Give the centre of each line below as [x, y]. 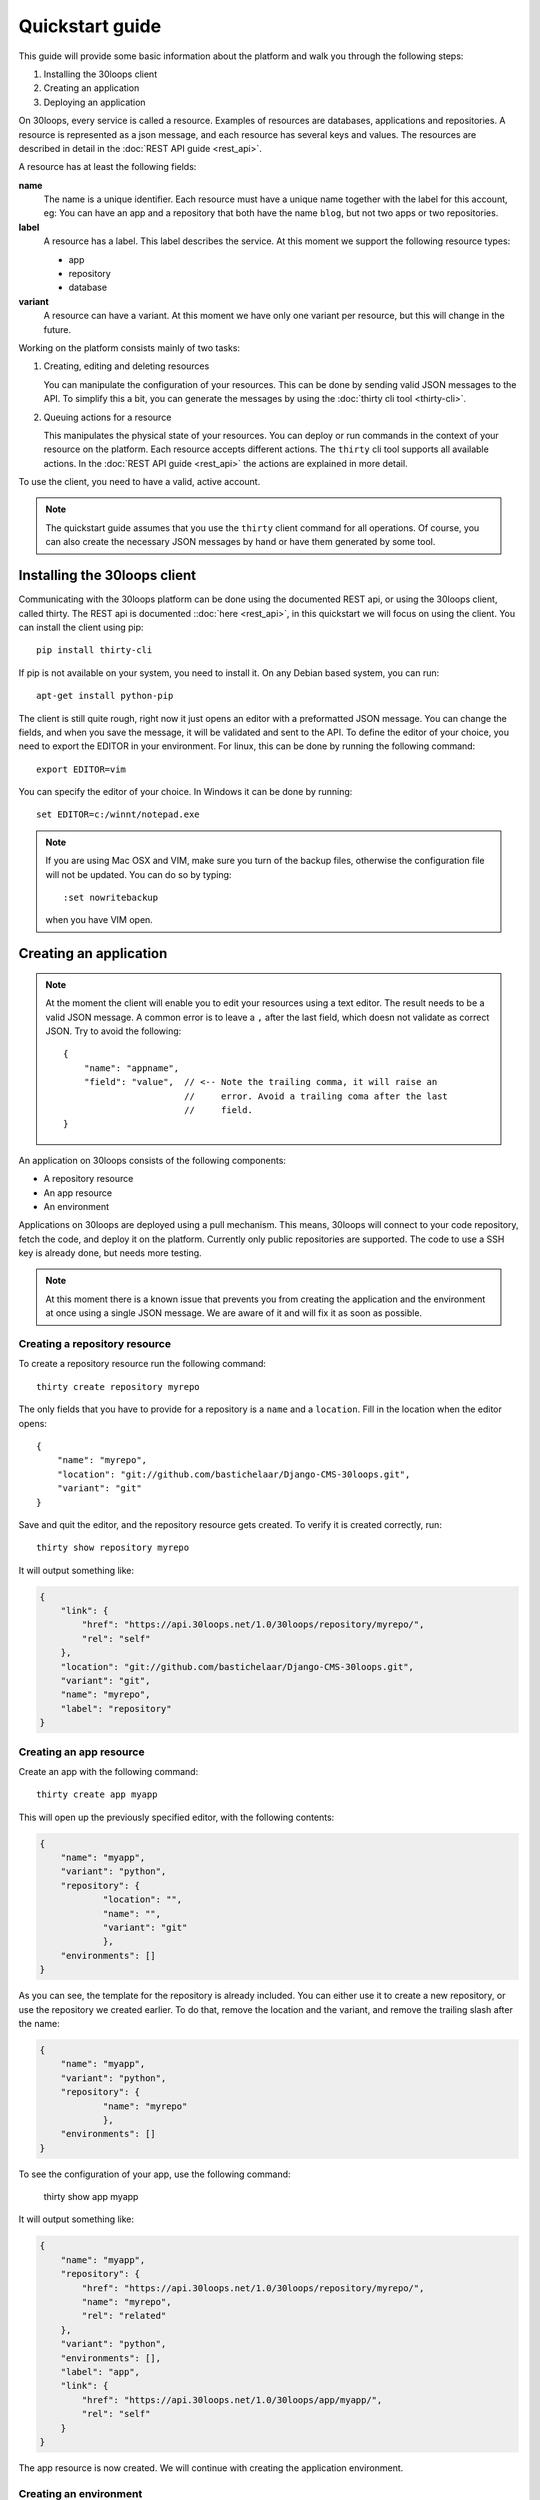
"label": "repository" [116, 1708]
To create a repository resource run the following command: [142, 1364]
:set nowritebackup [111, 898]
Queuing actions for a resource [107, 417]
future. [57, 329]
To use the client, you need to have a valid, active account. [139, 482]
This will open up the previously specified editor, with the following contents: [176, 1817]
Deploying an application [94, 102]
